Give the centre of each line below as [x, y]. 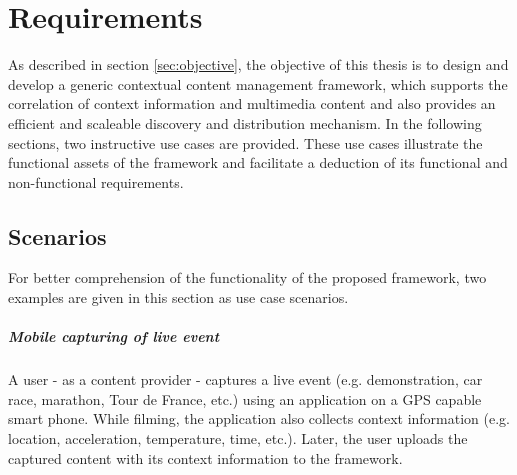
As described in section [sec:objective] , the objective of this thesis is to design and [258, 64]
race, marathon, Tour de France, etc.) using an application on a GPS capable [245, 398]
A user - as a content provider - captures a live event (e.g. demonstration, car [245, 379]
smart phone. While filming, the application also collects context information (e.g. [259, 418]
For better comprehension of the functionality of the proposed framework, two [247, 277]
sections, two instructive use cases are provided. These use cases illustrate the [245, 142]
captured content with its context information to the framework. [205, 457]
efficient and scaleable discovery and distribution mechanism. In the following [245, 122]
